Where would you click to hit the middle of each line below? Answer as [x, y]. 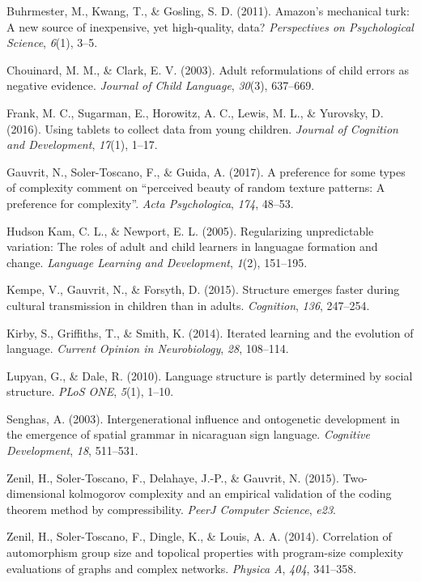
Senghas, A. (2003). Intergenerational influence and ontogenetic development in [203, 418]
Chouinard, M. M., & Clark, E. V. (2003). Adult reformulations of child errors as [208, 69]
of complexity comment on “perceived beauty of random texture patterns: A [196, 187]
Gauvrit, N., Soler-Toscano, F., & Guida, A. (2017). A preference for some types [206, 171]
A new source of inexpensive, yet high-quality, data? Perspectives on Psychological [210, 26]
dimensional [36, 493]
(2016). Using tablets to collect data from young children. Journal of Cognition [202, 128]
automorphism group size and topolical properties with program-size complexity [205, 552]
